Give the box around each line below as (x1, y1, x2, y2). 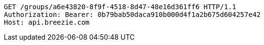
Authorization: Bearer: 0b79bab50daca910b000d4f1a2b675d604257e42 (4, 11, 261, 18)
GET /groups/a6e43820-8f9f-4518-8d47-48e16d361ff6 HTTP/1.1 (4, 3, 236, 11)
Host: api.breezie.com (4, 18, 90, 26)
